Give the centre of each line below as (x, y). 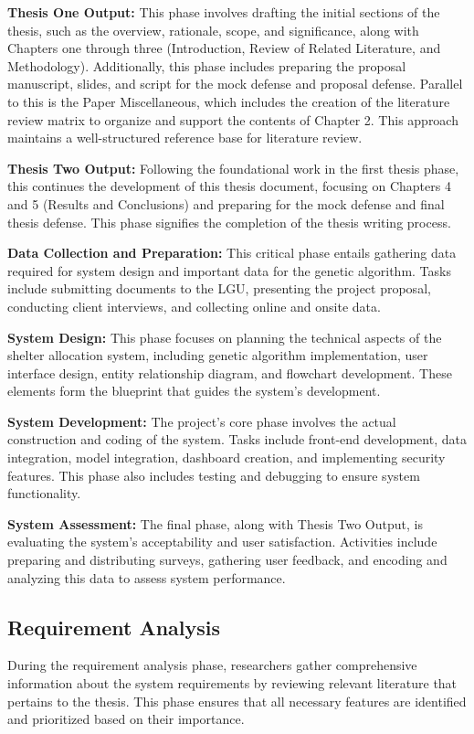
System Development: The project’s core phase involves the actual (202, 421)
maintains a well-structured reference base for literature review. (185, 138)
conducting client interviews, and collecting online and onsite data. (194, 306)
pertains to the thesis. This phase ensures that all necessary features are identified (237, 701)
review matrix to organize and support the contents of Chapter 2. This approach (233, 119)
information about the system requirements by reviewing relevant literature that (232, 683)
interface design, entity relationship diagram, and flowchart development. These (230, 372)
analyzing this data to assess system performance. (147, 577)
